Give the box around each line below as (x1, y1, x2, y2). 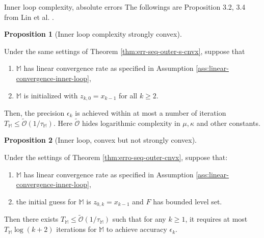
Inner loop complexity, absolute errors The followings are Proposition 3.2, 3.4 (4, 2, 246, 12)
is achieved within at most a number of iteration (75, 108, 226, 118)
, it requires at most (185, 214, 248, 224)
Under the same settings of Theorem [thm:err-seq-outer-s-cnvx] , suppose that (4, 45, 245, 56)
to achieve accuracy (106, 224, 167, 234)
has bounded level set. (153, 196, 222, 206)
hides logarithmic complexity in (82, 117, 180, 128)
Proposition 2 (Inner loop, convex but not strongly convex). (4, 135, 197, 145)
